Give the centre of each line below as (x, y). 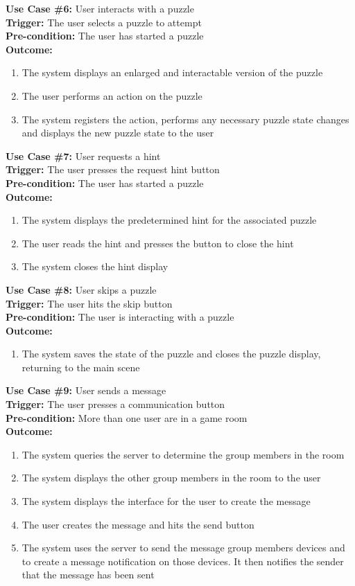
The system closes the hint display (95, 266)
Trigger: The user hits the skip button (89, 303)
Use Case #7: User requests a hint (83, 156)
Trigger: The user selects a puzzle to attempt (104, 22)
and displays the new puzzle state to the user (118, 133)
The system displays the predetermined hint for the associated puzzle (169, 220)
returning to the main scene (81, 367)
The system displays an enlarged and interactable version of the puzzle (172, 72)
